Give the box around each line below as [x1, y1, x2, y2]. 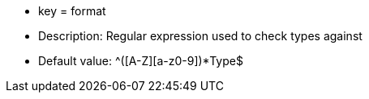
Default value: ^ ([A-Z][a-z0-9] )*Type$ [38, 54, 243, 68]
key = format [38, 4, 106, 18]
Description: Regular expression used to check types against [38, 29, 363, 43]
